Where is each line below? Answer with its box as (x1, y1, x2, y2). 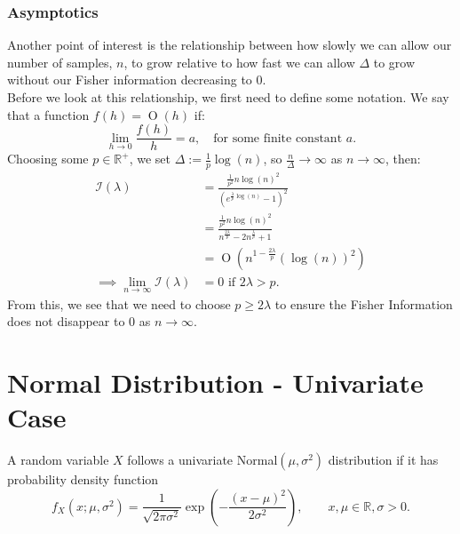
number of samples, (7, 52, 113, 71)
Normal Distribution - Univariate (7, 363, 424, 400)
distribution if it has (328, 450, 439, 469)
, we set (129, 149, 171, 168)
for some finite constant (213, 132, 343, 145)
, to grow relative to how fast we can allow (123, 52, 355, 71)
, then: (385, 149, 421, 168)
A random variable (7, 450, 109, 469)
